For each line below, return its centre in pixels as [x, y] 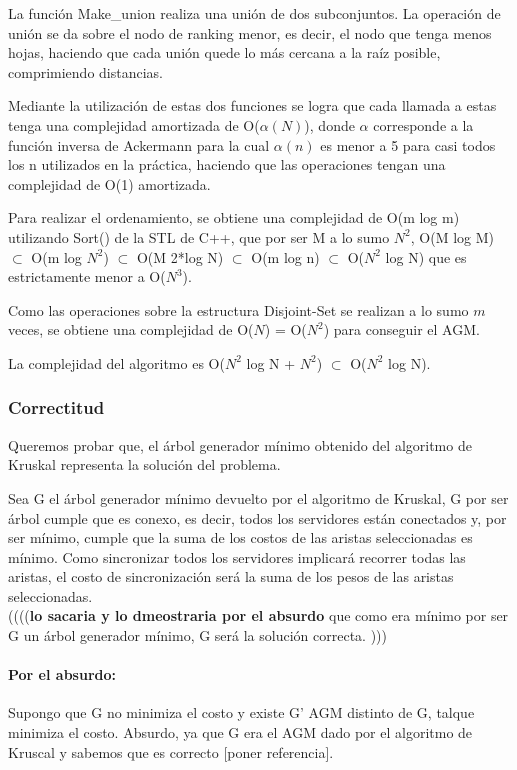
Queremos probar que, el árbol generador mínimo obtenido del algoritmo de [240, 444]
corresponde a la [423, 124]
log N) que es [426, 256]
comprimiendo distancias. [85, 71]
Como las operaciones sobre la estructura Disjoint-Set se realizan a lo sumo [238, 309]
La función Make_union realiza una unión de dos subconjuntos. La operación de [254, 13]
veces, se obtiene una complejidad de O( [131, 329]
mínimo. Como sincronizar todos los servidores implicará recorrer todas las [237, 556]
